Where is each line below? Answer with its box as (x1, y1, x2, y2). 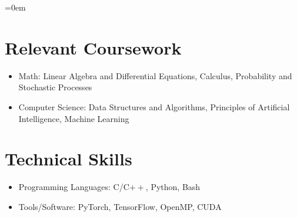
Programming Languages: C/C (18, 181, 129, 193)
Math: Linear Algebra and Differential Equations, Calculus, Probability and (18, 69, 292, 82)
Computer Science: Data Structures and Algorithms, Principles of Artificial (18, 100, 290, 113)
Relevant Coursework (5, 35, 182, 59)
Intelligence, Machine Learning (18, 112, 129, 124)
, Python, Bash (145, 181, 201, 193)
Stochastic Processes (18, 81, 92, 93)
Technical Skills (5, 147, 132, 171)
